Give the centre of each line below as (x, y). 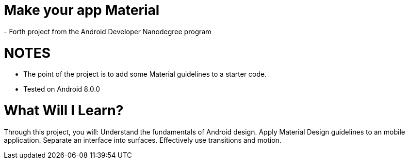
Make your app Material (82, 10)
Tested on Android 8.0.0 (62, 89)
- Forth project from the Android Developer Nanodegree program (108, 31)
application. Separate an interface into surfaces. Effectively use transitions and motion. (143, 140)
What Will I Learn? (64, 110)
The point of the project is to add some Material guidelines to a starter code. (145, 74)
